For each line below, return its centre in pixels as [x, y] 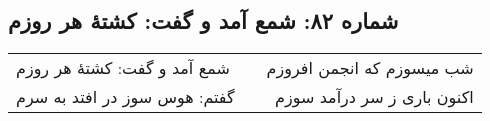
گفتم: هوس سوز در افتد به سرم [125, 97]
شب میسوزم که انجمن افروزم [370, 68]
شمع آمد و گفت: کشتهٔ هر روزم [123, 68]
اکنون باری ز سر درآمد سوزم [374, 97]
